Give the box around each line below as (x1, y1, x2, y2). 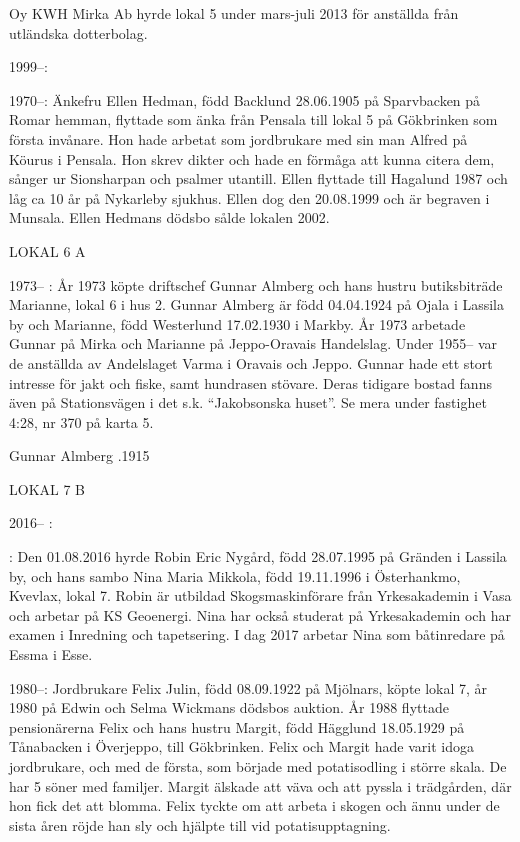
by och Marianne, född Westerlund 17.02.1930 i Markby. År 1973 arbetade (9, 313, 466, 334)
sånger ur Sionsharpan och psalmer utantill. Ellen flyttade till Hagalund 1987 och (9, 168, 508, 189)
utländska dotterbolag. (9, 22, 148, 43)
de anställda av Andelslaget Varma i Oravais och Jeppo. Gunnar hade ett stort (9, 352, 493, 373)
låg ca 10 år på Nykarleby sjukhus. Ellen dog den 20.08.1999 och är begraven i (9, 187, 490, 208)
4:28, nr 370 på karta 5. (9, 411, 154, 432)
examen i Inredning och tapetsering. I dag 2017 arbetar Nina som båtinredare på (9, 624, 505, 645)
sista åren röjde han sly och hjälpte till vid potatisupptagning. (9, 814, 391, 835)
